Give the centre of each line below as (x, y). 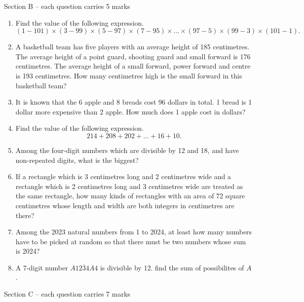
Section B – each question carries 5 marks (67, 6)
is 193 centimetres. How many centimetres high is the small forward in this (129, 75)
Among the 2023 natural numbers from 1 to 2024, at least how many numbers (134, 232)
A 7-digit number (42, 267)
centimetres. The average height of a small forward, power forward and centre (133, 66)
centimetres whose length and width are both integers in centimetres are (125, 205)
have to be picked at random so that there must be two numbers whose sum (131, 241)
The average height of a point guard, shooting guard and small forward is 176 (133, 56)
